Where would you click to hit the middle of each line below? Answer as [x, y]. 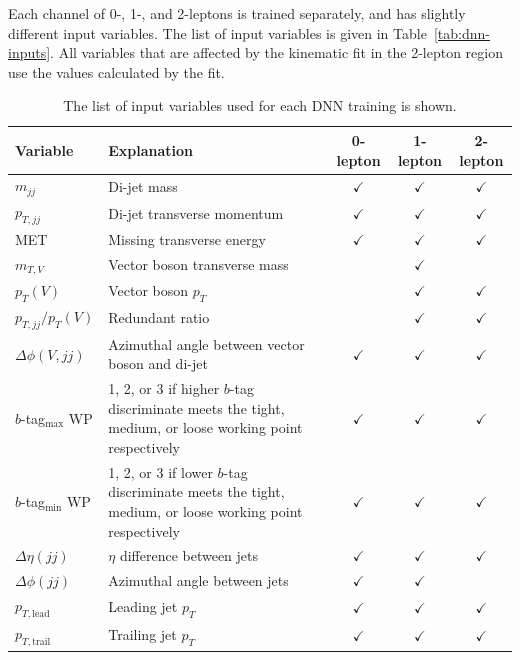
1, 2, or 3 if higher [164, 388]
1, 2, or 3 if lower [160, 471]
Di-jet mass [143, 185]
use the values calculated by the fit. [116, 71]
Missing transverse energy [187, 239]
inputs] [29, 52]
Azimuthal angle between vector [206, 343]
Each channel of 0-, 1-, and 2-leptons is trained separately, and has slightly [237, 13]
